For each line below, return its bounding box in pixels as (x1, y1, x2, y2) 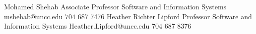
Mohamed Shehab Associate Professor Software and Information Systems (4, 1, 227, 11)
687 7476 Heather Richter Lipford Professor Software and (77, 11, 252, 21)
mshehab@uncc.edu (4, 11, 63, 21)
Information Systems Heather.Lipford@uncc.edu (4, 21, 150, 31)
